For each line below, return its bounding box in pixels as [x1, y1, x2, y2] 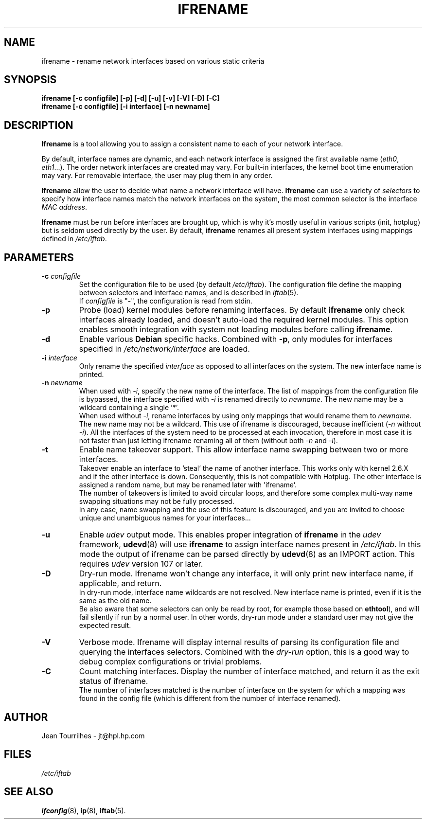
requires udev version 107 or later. [79, 559, 203, 569]
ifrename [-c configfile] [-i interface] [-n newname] [41, 102, 210, 111]
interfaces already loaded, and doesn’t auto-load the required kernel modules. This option [79, 315, 408, 325]
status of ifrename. [79, 676, 148, 686]
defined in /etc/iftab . [41, 234, 107, 243]
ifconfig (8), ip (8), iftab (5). [41, 806, 126, 815]
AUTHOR [4, 711, 48, 723]
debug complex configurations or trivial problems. [79, 657, 262, 667]
